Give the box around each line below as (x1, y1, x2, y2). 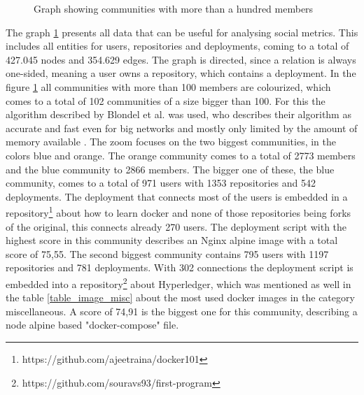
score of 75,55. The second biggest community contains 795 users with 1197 (6, 246, 329, 261)
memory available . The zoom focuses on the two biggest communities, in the (6, 134, 336, 149)
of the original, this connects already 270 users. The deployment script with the (6, 219, 347, 234)
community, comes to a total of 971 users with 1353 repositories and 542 (6, 175, 316, 190)
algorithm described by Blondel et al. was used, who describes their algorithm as (6, 107, 351, 122)
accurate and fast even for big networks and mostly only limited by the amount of (6, 120, 358, 135)
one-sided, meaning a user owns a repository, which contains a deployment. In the (6, 66, 356, 80)
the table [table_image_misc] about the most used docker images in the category (6, 290, 355, 305)
